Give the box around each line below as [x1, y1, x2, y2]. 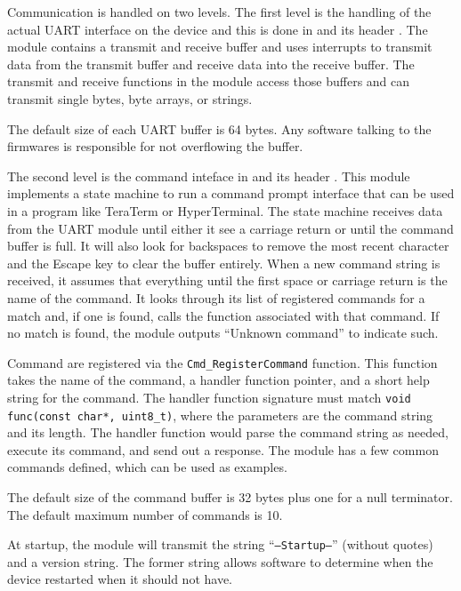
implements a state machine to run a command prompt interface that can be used [7, 184, 455, 203]
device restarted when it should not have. [7, 570, 233, 588]
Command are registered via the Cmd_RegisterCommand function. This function [7, 353, 438, 371]
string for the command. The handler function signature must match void [7, 387, 411, 406]
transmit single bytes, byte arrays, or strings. [7, 89, 253, 108]
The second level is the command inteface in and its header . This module [7, 166, 410, 185]
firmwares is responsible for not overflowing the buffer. [7, 137, 303, 156]
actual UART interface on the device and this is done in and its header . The [7, 20, 428, 38]
